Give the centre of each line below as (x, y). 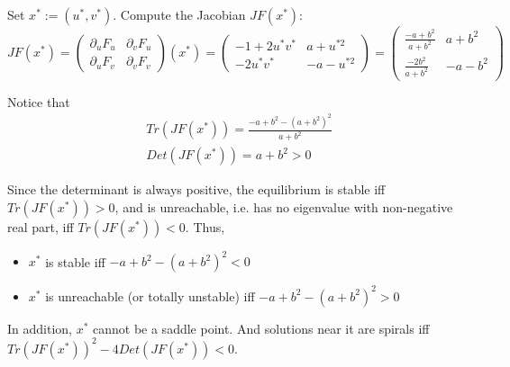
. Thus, (205, 226)
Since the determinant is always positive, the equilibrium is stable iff (196, 189)
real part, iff (41, 226)
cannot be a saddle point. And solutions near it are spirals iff (261, 328)
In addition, (40, 328)
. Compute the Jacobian (179, 14)
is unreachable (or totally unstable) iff (150, 295)
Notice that (39, 101)
